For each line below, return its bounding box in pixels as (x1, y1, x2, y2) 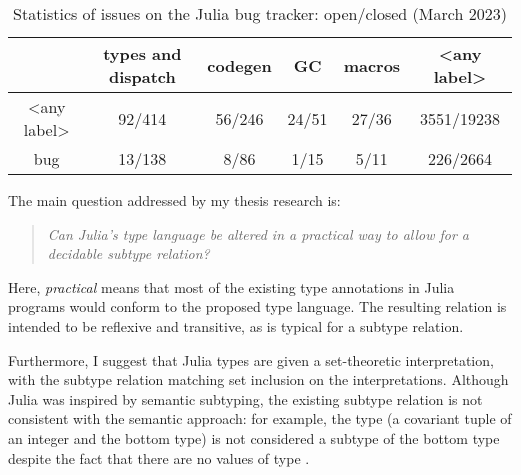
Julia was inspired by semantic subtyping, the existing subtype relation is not (8, 388, 483, 409)
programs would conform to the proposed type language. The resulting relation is (8, 296, 507, 317)
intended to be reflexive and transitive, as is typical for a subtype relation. (8, 315, 464, 336)
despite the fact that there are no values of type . (8, 447, 310, 468)
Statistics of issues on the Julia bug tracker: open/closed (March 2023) (13, 2, 507, 25)
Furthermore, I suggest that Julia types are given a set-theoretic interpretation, (8, 349, 494, 370)
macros (343, 53, 401, 77)
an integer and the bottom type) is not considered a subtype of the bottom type (8, 427, 500, 448)
